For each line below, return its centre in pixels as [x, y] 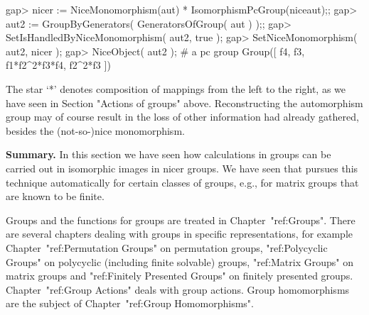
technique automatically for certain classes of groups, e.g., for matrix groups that [182, 182]
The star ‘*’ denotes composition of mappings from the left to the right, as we [176, 88]
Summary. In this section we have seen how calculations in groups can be [169, 154]
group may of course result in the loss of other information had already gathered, [182, 117]
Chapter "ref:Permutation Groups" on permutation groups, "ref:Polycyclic [167, 247]
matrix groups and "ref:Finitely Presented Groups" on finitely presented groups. [180, 276]
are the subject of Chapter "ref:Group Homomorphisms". [130, 303]
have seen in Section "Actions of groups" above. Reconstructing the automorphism [184, 103]
